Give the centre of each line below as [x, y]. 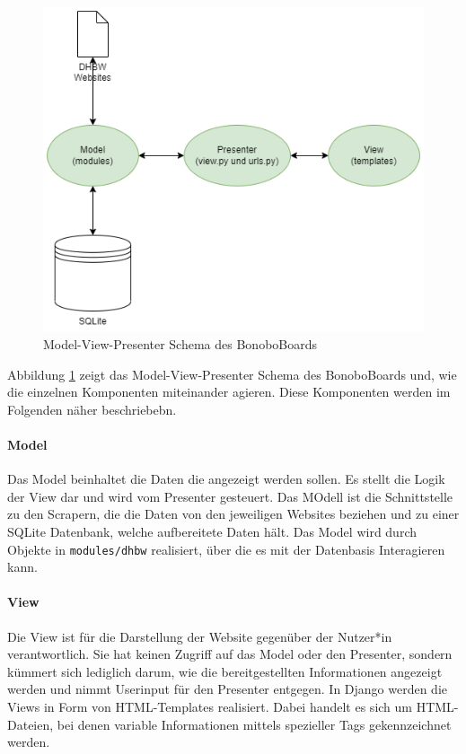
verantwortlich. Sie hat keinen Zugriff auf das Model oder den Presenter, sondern [230, 654]
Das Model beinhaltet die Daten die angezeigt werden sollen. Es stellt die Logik [226, 479]
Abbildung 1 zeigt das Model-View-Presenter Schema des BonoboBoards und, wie [232, 374]
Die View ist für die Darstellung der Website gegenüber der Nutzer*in [200, 636]
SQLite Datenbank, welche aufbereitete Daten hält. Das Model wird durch [212, 531]
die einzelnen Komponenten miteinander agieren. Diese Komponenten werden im [229, 392]
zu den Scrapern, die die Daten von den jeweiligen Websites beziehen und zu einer [233, 514]
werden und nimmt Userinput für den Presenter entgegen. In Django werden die [228, 689]
